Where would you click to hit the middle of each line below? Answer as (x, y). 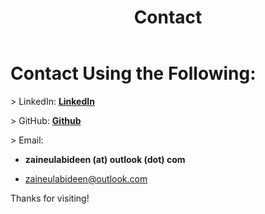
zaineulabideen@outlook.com (86, 178)
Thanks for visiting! (50, 198)
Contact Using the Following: (133, 73)
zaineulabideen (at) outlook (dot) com (105, 159)
